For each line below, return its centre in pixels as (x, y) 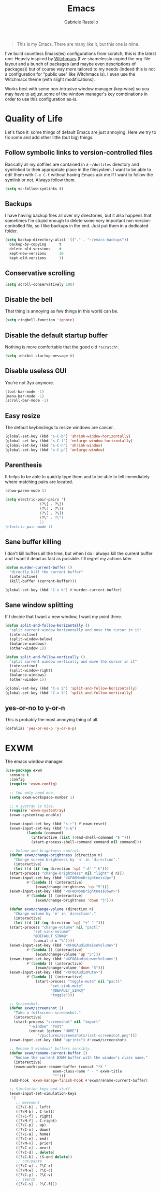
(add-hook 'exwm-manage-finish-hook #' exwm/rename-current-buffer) (79, 1080)
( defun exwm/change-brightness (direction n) (56, 855)
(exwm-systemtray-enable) (36, 815)
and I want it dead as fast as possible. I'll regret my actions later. (69, 559)
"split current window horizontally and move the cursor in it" (75, 630)
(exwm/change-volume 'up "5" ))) (68, 954)
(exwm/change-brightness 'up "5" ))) (72, 887)
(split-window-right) (31, 671)
